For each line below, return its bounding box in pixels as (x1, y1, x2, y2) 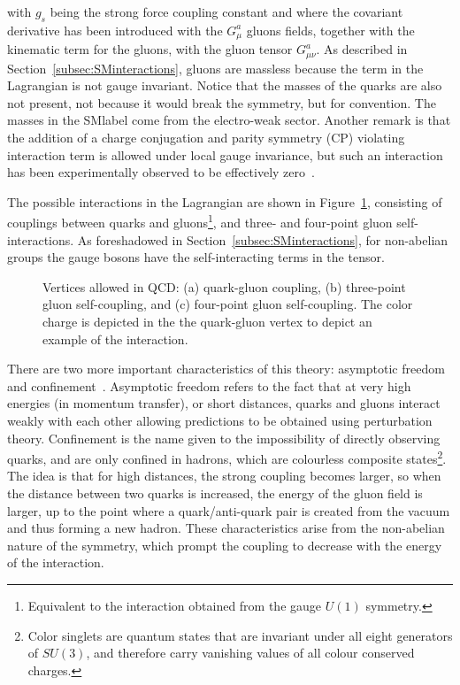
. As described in (316, 40, 408, 58)
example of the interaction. (42, 329, 188, 348)
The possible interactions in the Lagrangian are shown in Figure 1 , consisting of (7, 192, 442, 211)
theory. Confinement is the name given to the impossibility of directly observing (7, 428, 441, 447)
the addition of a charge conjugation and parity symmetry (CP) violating (7, 128, 405, 147)
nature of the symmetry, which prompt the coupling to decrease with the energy (7, 535, 442, 554)
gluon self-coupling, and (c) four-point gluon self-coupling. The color (42, 295, 413, 313)
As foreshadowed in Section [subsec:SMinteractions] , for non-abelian (77, 230, 448, 249)
